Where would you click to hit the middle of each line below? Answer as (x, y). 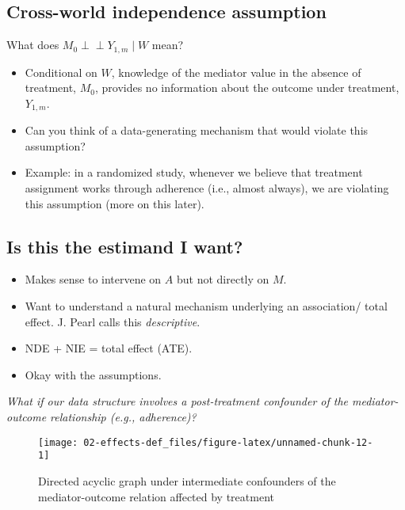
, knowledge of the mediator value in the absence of (236, 72)
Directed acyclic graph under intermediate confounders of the (187, 480)
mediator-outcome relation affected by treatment (156, 496)
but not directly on (223, 279)
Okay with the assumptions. (93, 374)
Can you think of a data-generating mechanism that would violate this (197, 130)
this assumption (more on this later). (115, 203)
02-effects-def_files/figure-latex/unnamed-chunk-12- (228, 442)
